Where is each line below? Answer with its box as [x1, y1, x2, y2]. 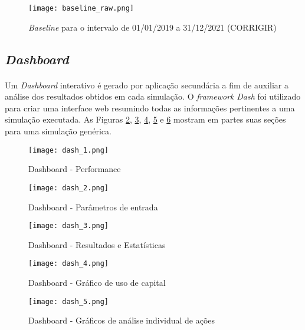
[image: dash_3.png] [28, 222, 109, 230]
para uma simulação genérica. [5, 125, 111, 137]
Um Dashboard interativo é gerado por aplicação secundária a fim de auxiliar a [5, 78, 288, 91]
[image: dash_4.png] [28, 259, 109, 268]
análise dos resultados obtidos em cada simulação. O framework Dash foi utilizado [5, 90, 301, 103]
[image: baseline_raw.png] [28, 4, 134, 12]
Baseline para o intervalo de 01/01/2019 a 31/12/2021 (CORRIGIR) [28, 21, 277, 33]
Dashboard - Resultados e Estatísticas [28, 238, 166, 250]
